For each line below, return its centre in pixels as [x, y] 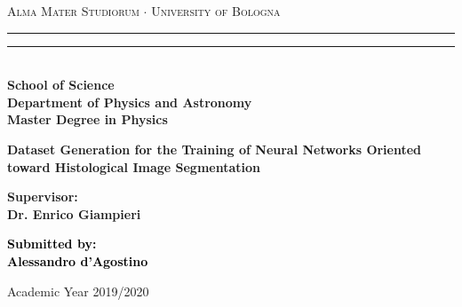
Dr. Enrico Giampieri [74, 213]
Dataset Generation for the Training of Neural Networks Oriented [215, 149]
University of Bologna [216, 11]
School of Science [61, 85]
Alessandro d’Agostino [78, 260]
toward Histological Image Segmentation [134, 166]
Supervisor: [43, 197]
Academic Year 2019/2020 [78, 291]
